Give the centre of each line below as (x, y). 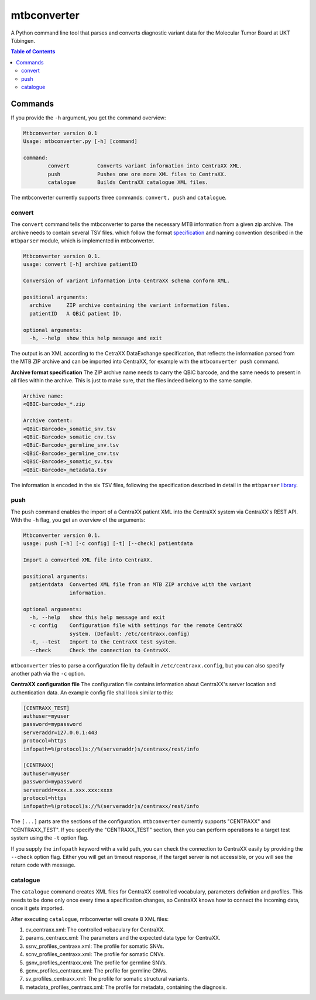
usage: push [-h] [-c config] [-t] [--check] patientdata (108, 544)
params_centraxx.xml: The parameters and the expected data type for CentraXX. (123, 938)
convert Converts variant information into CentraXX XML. (145, 166)
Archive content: (48, 421)
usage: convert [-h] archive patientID (80, 264)
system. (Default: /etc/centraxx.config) (130, 633)
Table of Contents (33, 52)
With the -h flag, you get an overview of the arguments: (78, 520)
